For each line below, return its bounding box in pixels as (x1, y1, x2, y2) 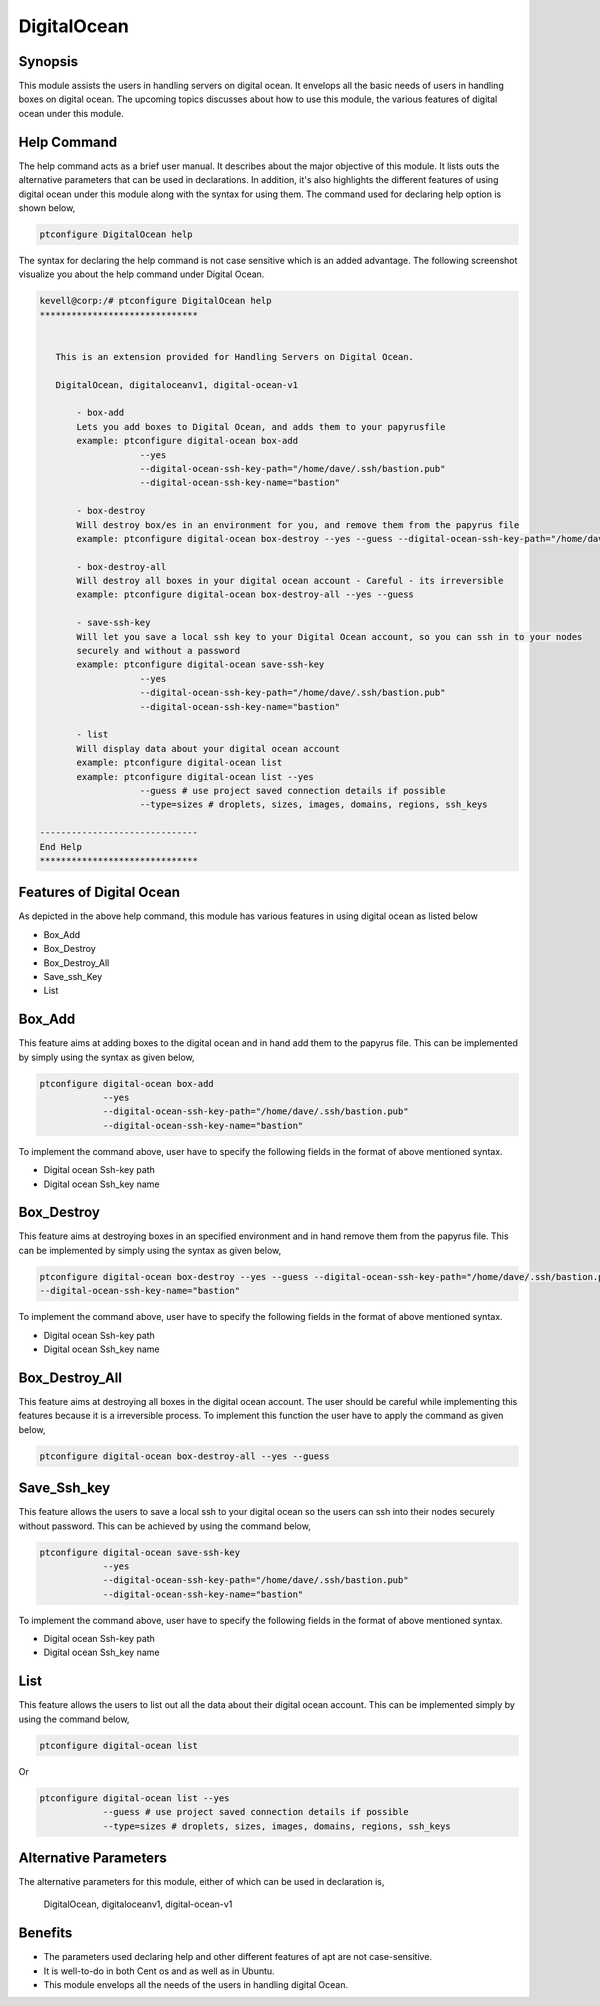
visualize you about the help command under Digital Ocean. (18, 268, 265, 280)
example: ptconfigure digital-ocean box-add (76, 435, 299, 447)
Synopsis (18, 53, 79, 70)
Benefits (18, 1925, 73, 1942)
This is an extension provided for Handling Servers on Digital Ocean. (55, 351, 415, 362)
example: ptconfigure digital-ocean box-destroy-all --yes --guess (76, 589, 415, 600)
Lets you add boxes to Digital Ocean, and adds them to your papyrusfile (76, 421, 446, 432)
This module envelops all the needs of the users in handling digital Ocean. (43, 1979, 349, 1991)
